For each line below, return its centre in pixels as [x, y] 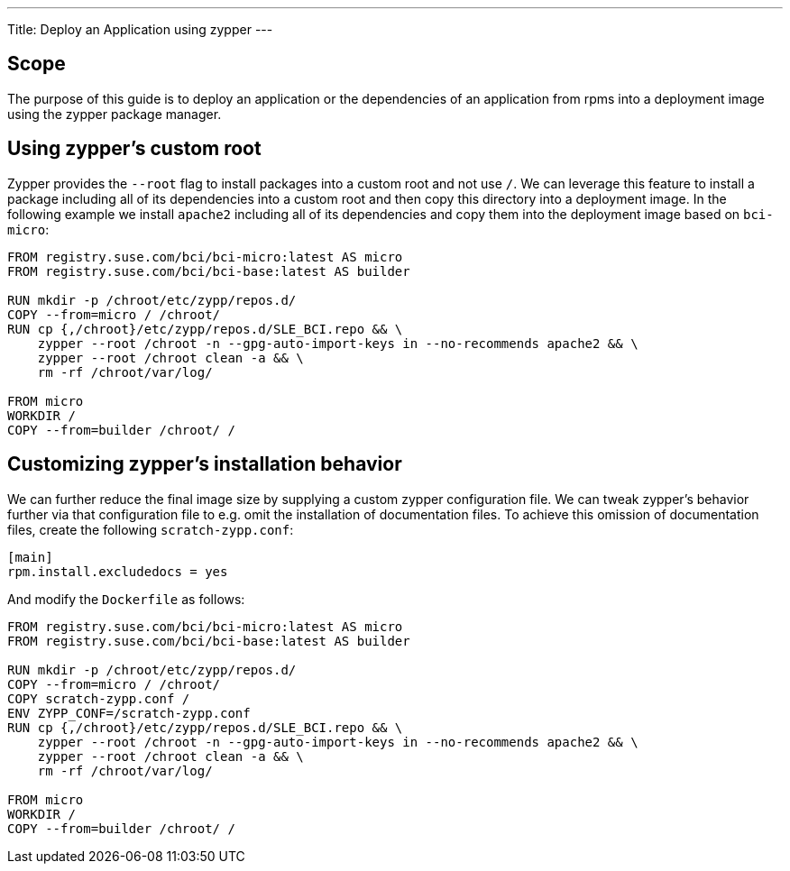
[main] [30, 557]
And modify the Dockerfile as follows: [126, 599]
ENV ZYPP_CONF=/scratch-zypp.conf [129, 713]
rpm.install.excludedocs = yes [118, 571]
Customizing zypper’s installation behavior [205, 464]
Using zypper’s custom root [134, 149]
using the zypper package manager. [115, 114]
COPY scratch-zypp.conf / [99, 698]
